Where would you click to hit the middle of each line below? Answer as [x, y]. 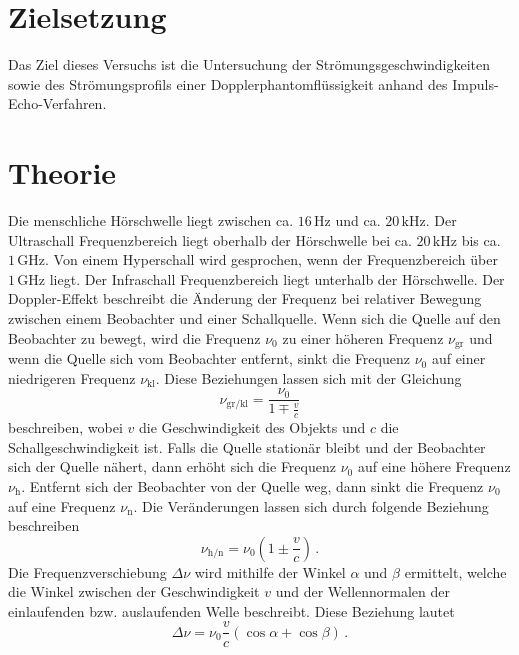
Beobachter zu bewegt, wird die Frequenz [134, 337]
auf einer [458, 358]
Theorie [62, 172]
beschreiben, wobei [65, 427]
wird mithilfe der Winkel [270, 571]
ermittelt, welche [455, 571]
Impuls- [475, 83]
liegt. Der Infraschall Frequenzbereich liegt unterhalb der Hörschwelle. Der [277, 278]
